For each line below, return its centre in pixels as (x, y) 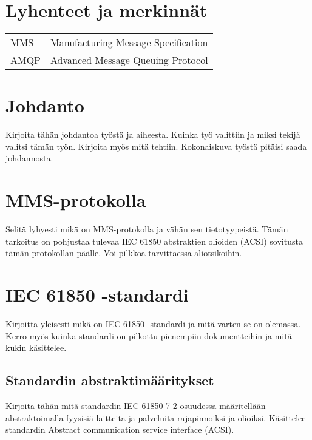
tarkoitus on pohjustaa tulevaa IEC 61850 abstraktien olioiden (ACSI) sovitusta (154, 241)
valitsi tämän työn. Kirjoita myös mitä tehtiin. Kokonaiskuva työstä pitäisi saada (156, 146)
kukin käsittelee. (36, 347)
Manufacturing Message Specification (129, 42)
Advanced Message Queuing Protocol (129, 60)
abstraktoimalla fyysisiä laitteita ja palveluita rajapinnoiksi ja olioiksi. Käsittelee (156, 417)
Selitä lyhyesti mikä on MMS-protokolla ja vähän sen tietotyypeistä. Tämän (147, 229)
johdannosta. (29, 158)
